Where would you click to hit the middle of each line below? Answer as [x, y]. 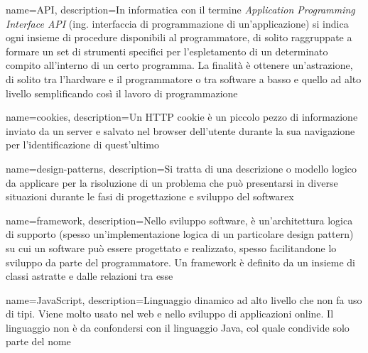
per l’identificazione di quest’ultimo [82, 145]
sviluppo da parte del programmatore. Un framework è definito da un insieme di [180, 262]
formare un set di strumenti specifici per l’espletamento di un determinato [167, 51]
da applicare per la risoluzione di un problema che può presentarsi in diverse [172, 182]
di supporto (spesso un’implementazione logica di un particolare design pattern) [180, 234]
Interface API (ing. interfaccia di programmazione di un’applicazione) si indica [177, 23]
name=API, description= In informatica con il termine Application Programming [180, 9]
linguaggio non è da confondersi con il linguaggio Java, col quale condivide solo [178, 327]
